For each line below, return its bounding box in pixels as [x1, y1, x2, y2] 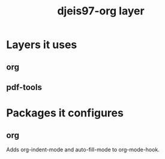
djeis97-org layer [56, 4, 145, 18]
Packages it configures [6, 106, 124, 120]
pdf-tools [6, 82, 42, 92]
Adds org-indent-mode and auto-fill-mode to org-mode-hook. [6, 146, 160, 153]
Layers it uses [6, 38, 77, 52]
